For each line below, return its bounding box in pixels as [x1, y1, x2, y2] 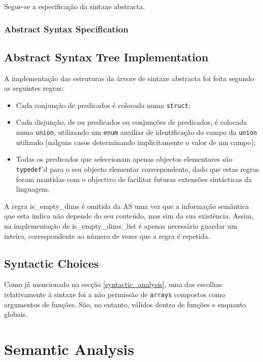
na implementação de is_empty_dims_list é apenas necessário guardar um [4, 220, 237, 231]
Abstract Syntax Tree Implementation [4, 49, 209, 64]
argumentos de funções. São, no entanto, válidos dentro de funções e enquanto [4, 299, 246, 309]
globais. [4, 309, 27, 319]
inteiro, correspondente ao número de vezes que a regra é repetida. [4, 230, 210, 241]
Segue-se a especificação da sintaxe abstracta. [4, 1, 145, 11]
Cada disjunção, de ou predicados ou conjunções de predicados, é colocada [16, 117, 247, 127]
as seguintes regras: [4, 83, 64, 93]
